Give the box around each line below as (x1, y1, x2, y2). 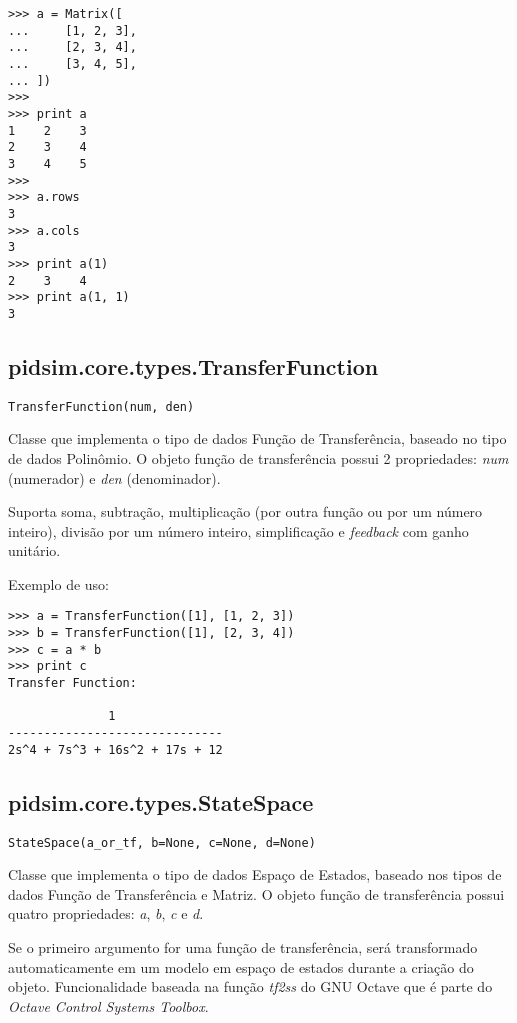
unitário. (8, 540, 61, 561)
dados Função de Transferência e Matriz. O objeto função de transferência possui (8, 883, 505, 904)
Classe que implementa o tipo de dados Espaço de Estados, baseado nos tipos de (8, 864, 502, 885)
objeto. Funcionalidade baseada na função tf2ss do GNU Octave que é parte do (8, 976, 493, 997)
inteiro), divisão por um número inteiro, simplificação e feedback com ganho (8, 520, 469, 541)
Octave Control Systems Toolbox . (8, 995, 209, 1016)
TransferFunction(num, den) (8, 399, 195, 414)
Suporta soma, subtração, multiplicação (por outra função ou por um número (8, 501, 483, 522)
